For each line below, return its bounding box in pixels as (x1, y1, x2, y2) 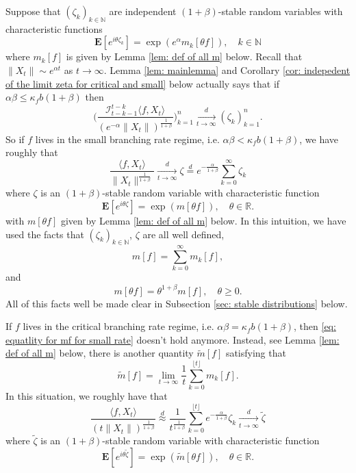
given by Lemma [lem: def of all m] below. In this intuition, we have (60, 213, 346, 227)
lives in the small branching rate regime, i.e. (35, 131, 220, 146)
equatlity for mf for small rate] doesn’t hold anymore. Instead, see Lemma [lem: (5, 332, 340, 346)
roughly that (5, 145, 58, 159)
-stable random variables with (218, 4, 343, 18)
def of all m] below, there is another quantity (5, 346, 194, 360)
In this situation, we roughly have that (5, 389, 168, 403)
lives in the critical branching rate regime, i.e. (23, 319, 214, 333)
